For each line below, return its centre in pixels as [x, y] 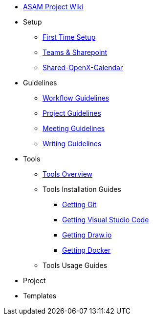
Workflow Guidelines [76, 98]
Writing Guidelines [72, 144]
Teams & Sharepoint [75, 52]
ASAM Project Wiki [53, 7]
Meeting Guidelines [74, 128]
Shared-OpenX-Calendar [83, 67]
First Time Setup [69, 37]
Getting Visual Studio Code [106, 220]
